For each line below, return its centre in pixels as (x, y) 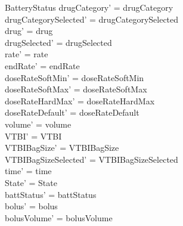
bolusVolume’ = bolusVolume (59, 217)
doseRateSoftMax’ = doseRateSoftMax (76, 89)
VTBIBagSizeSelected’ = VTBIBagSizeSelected (91, 159)
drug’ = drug (29, 31)
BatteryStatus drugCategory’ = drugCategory (89, 7)
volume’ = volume (38, 124)
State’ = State (31, 182)
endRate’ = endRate (42, 65)
